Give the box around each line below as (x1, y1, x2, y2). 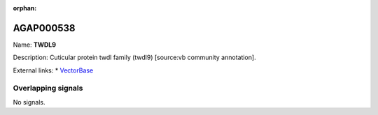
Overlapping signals (13, 84, 83, 93)
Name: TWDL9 (13, 40, 56, 49)
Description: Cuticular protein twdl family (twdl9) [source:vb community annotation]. (13, 53, 256, 62)
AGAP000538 (13, 22, 76, 34)
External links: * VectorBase (13, 66, 94, 75)
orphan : (13, 4, 37, 12)
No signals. (13, 98, 45, 106)
